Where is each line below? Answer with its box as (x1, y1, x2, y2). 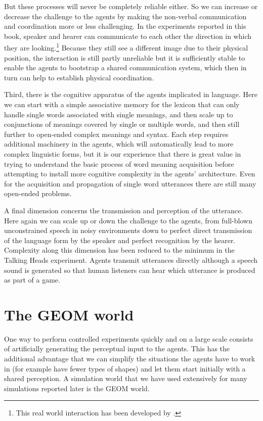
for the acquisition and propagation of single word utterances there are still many (4, 178, 256, 189)
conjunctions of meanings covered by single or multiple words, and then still (4, 119, 240, 129)
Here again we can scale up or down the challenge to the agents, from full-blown (4, 215, 253, 225)
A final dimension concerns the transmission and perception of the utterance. (4, 205, 243, 215)
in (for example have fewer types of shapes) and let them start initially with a (4, 363, 246, 373)
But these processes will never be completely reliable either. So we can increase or (4, 1, 258, 11)
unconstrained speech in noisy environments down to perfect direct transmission (4, 225, 252, 236)
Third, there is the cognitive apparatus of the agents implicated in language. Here (4, 89, 257, 100)
